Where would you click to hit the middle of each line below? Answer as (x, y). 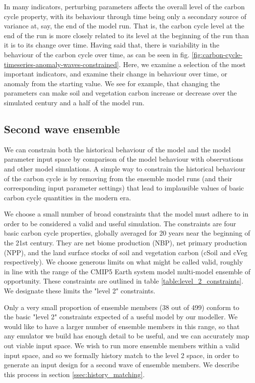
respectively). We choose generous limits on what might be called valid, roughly (124, 262)
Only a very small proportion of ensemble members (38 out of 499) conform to (122, 307)
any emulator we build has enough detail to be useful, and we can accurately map (127, 336)
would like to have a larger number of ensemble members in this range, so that (122, 326)
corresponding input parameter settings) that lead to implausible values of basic (124, 188)
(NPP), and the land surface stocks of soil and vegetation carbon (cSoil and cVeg (126, 252)
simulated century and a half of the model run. (74, 102)
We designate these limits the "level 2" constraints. (80, 291)
